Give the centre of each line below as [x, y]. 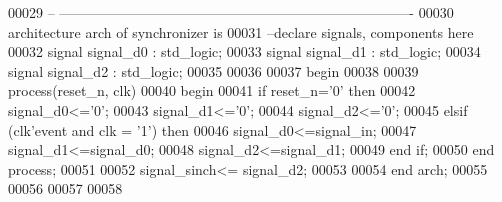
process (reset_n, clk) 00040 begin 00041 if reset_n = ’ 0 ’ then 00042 [212, 90]
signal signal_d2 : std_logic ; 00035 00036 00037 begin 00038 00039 [213, 70]
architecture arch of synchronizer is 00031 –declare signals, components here [241, 31]
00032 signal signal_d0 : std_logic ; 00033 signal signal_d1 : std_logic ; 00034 [244, 51]
